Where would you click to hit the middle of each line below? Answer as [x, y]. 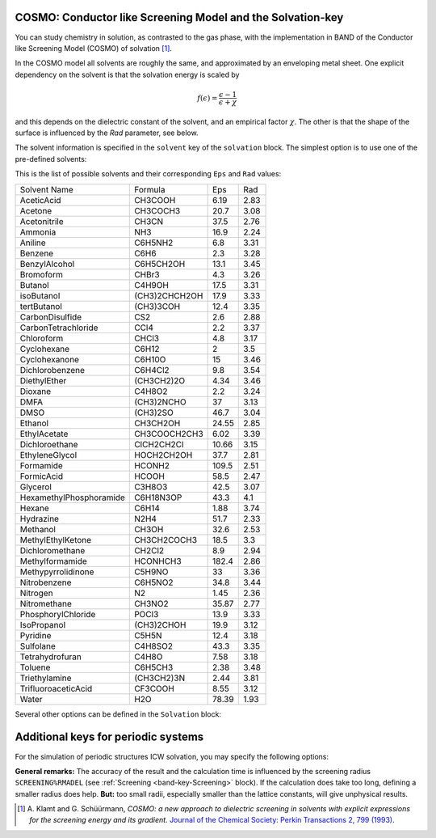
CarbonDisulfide [51, 317]
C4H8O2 [151, 391]
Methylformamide [54, 561]
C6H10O [150, 359]
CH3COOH [155, 200]
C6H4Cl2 [152, 370]
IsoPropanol [43, 624]
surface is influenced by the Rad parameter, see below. [107, 133]
